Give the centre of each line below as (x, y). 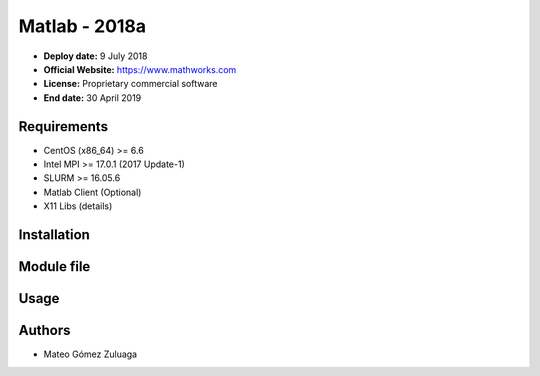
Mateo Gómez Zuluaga (90, 354)
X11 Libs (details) (78, 206)
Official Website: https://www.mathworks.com (140, 69)
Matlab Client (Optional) (92, 192)
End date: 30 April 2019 (92, 97)
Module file (54, 266)
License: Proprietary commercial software (130, 84)
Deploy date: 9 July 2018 (95, 56)
